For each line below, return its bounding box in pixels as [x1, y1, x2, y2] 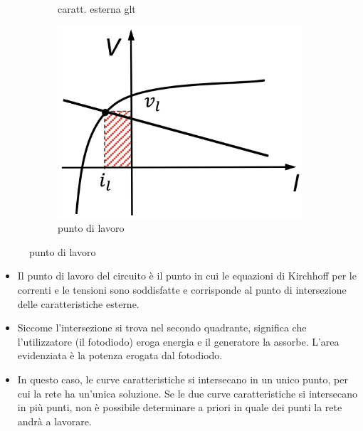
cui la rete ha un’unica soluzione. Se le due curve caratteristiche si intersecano [17, 385, 358, 400]
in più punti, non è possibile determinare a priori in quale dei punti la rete [17, 400, 342, 415]
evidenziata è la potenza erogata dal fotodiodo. [17, 348, 223, 363]
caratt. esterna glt [58, 1, 136, 16]
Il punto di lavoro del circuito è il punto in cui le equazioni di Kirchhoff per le [17, 268, 357, 283]
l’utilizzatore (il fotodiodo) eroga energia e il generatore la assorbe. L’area [17, 334, 340, 348]
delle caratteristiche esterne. [17, 296, 140, 311]
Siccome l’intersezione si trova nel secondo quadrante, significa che [17, 320, 307, 335]
